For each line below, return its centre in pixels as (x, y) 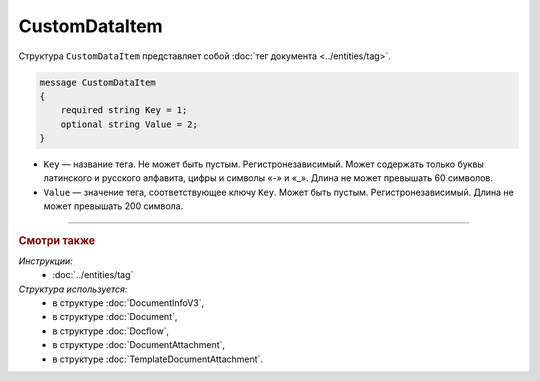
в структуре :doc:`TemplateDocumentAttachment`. (158, 359)
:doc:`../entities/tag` (93, 275)
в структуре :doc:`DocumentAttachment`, (138, 345)
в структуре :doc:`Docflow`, (111, 331)
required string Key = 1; (124, 110)
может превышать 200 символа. (113, 206)
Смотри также (57, 240)
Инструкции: (46, 261)
